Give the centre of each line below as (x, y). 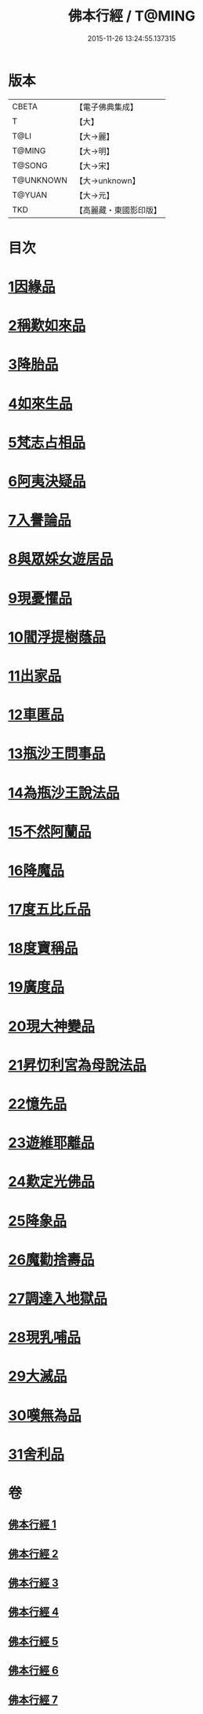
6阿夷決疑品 (47, 481)
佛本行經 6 (33, 1670)
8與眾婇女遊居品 (61, 559)
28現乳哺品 (44, 1338)
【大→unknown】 (107, 180)
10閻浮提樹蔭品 (57, 637)
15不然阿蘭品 (50, 831)
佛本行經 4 (34, 1612)
